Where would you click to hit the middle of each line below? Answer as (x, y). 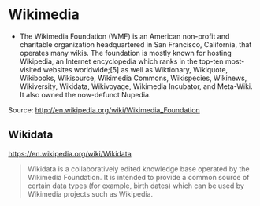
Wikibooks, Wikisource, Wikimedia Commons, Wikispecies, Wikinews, (133, 78)
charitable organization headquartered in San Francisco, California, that (136, 44)
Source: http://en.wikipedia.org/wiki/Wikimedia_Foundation (104, 110)
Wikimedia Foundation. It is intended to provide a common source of (138, 177)
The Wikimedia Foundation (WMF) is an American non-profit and (124, 36)
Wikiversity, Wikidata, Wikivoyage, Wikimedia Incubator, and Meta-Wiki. (136, 86)
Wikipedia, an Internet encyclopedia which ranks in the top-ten (121, 61)
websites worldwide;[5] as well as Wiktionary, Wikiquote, (136, 69)
